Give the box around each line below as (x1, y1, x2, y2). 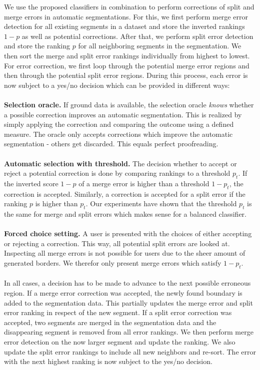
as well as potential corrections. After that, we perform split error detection (21, 30, 253, 41)
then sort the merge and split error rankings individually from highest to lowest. (4, 50, 250, 60)
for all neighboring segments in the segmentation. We (78, 40, 241, 51)
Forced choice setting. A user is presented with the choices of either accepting (4, 228, 252, 239)
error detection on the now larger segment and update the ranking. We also (4, 337, 235, 347)
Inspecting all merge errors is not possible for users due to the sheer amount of (4, 248, 245, 258)
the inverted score (4, 178, 58, 188)
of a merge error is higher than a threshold (78, 178, 209, 188)
